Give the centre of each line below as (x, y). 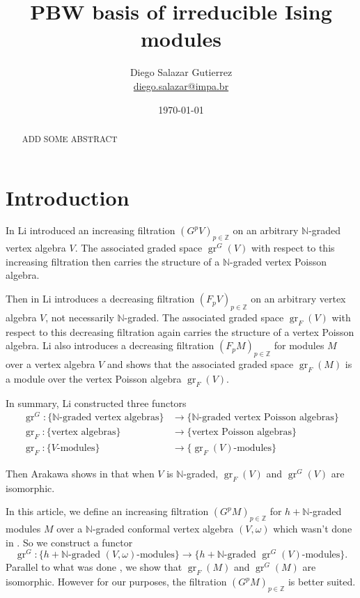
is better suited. (322, 582)
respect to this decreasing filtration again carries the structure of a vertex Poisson (180, 331)
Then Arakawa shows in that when (80, 473)
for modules (299, 345)
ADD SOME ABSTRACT (70, 138)
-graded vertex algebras (109, 418)
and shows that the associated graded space (200, 364)
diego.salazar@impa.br (181, 85)
